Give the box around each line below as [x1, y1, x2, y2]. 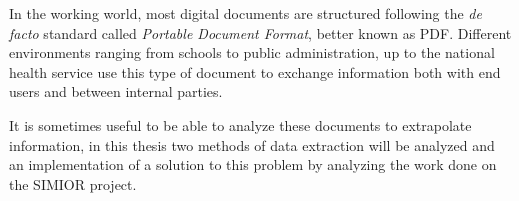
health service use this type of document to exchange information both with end [9, 61, 501, 82]
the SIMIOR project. [9, 173, 137, 194]
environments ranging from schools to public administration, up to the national [9, 42, 495, 63]
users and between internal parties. [9, 81, 223, 102]
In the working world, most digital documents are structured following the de [9, 3, 482, 23]
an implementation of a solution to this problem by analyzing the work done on [9, 154, 497, 175]
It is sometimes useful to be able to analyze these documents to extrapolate [9, 114, 472, 135]
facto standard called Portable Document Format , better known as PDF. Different [9, 22, 512, 43]
